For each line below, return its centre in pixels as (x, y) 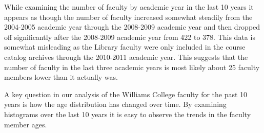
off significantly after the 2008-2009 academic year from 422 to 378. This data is (130, 37)
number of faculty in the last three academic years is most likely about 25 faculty (132, 67)
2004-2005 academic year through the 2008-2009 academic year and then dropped (132, 27)
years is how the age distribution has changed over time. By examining (115, 104)
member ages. (26, 124)
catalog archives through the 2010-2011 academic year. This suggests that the (126, 57)
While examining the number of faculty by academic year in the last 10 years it (129, 7)
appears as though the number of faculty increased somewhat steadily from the (128, 17)
